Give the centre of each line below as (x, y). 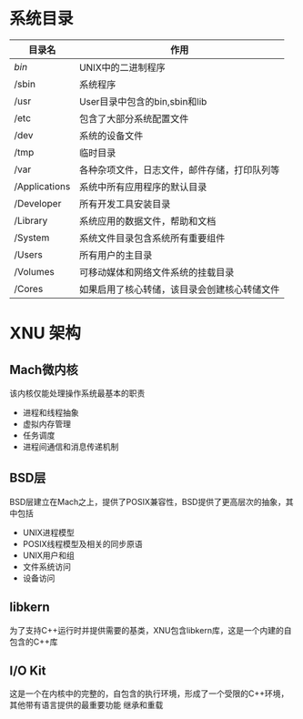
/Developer (38, 203)
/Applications (42, 186)
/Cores (29, 289)
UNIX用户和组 (49, 555)
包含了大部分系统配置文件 (134, 118)
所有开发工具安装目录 (125, 204)
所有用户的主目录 (116, 255)
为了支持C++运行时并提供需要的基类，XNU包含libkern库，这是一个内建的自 (151, 630)
